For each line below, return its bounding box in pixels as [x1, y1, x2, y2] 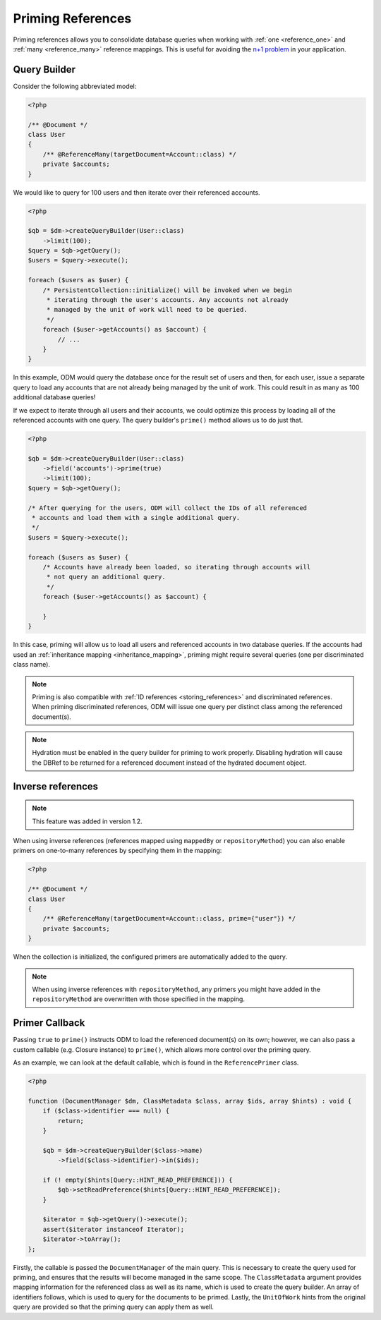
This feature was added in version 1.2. [32, 817, 143, 825]
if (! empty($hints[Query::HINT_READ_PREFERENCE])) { [42, 1175, 233, 1184]
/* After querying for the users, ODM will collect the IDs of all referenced [28, 504, 307, 511]
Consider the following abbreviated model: [13, 82, 137, 90]
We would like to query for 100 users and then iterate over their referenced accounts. [13, 188, 260, 197]
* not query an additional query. [46, 573, 166, 581]
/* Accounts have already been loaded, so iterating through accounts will [42, 563, 311, 571]
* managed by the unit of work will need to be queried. [46, 305, 248, 314]
